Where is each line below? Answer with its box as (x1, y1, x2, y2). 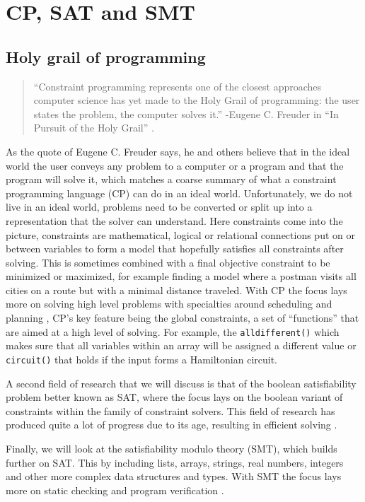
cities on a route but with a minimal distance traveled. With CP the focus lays (6, 282, 347, 297)
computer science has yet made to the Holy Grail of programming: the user (33, 93, 360, 107)
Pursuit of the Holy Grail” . (33, 120, 154, 135)
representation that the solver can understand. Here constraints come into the (6, 213, 343, 228)
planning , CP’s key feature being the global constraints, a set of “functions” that (6, 310, 359, 325)
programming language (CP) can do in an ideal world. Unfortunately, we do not (6, 185, 353, 200)
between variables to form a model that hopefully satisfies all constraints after (6, 241, 344, 256)
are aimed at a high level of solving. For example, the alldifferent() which (6, 324, 340, 339)
